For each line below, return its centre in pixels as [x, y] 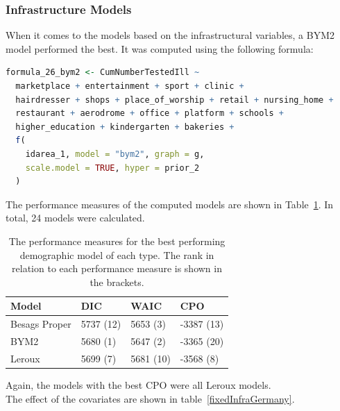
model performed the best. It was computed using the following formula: [160, 48]
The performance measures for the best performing [117, 241]
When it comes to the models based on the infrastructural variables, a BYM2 [170, 35]
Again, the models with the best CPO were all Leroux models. [138, 384]
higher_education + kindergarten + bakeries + [125, 127]
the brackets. [117, 282]
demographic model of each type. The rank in [117, 254]
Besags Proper [41, 324]
